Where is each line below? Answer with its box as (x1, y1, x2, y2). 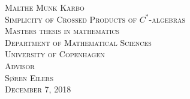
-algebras (149, 13, 186, 25)
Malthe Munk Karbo (5, 1, 85, 13)
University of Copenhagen (5, 48, 105, 60)
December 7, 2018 (5, 83, 71, 95)
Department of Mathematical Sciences (5, 36, 152, 48)
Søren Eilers (5, 71, 54, 83)
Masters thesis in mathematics (5, 24, 120, 37)
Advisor (5, 59, 35, 72)
